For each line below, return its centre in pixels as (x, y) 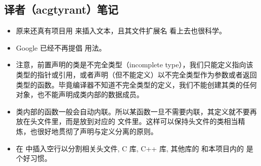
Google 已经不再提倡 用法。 (61, 47)
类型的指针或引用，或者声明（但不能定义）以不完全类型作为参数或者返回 (136, 74)
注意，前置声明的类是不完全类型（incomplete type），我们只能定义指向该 (135, 65)
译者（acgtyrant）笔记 (61, 9)
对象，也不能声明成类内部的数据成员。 (80, 94)
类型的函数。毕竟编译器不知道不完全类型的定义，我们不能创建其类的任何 (136, 84)
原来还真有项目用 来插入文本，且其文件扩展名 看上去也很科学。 (121, 31)
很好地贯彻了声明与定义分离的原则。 (97, 131)
